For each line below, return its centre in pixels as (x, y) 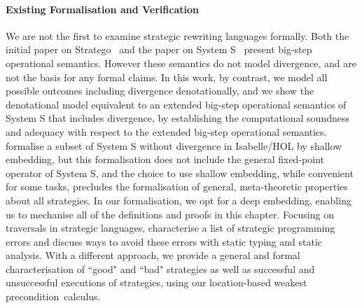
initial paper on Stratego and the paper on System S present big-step (159, 49)
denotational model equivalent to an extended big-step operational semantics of (176, 104)
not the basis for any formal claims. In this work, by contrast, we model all (167, 77)
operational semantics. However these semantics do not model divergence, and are (181, 63)
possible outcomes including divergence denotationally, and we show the (160, 91)
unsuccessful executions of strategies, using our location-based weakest (156, 282)
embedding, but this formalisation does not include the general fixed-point (165, 159)
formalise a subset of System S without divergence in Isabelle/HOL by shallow (174, 145)
